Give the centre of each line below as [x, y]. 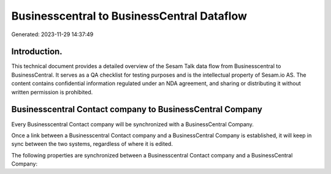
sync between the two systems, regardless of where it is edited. [92, 144]
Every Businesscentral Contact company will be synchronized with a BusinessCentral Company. [133, 124]
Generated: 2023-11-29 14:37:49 [52, 34]
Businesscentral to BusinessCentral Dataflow [129, 16]
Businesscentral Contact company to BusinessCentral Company [137, 109]
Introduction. [37, 52]
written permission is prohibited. [52, 92]
